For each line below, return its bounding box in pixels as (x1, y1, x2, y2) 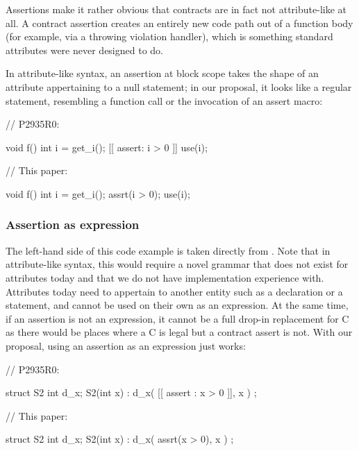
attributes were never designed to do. (6, 42, 163, 57)
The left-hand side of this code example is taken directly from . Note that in (6, 243, 331, 257)
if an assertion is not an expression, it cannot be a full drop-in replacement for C (6, 311, 349, 325)
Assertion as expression (6, 216, 140, 233)
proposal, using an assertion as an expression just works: (6, 338, 246, 352)
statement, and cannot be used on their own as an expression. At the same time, (6, 298, 349, 312)
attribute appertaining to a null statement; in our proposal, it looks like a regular (6, 79, 352, 94)
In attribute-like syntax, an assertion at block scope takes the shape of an (6, 66, 319, 80)
